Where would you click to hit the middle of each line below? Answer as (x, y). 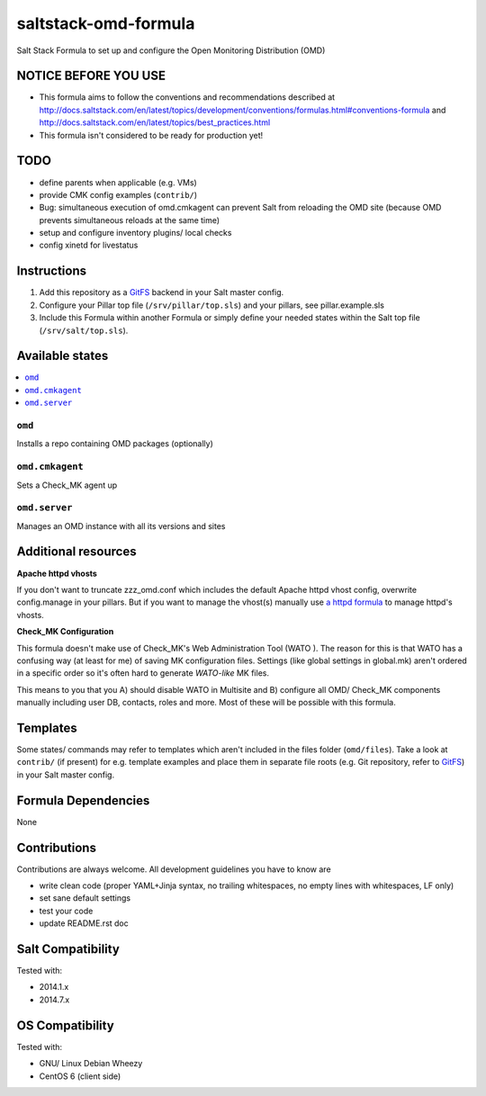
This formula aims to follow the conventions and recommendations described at (187, 97)
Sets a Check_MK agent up (67, 485)
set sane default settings (85, 898)
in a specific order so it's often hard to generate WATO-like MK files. (143, 673)
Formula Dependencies (83, 800)
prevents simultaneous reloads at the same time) (130, 220)
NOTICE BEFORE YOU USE (91, 76)
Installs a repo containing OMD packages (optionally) (115, 444)
